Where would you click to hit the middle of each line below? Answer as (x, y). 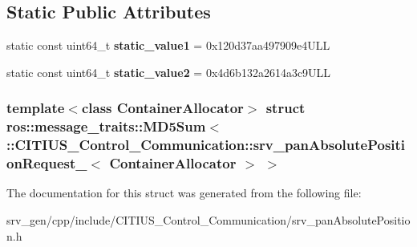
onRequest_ (47, 163)
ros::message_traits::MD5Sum (106, 126)
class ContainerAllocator (162, 108)
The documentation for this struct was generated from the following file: (184, 193)
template (36, 108)
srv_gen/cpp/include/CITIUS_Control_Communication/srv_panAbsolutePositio (208, 219)
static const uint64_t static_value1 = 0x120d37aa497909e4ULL (168, 45)
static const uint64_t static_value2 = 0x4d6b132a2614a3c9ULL (169, 72)
